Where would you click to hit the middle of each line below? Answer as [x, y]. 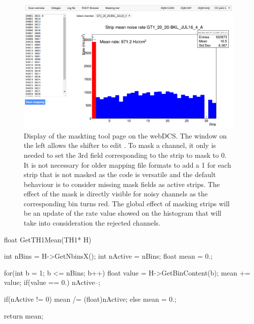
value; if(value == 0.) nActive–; [52, 282]
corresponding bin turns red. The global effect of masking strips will [127, 203]
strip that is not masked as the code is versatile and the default [120, 174]
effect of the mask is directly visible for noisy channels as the [116, 194]
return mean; [24, 315]
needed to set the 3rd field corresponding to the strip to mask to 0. [125, 155]
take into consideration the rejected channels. [92, 223]
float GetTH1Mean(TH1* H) [48, 239]
